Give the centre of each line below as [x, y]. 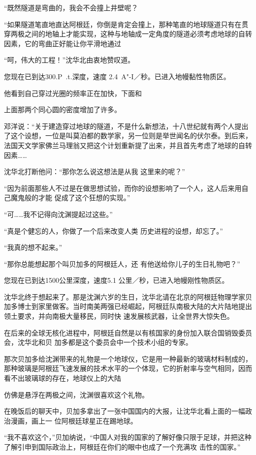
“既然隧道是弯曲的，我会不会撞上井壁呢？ [71, 7]
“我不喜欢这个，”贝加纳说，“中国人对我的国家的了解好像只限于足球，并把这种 [128, 437]
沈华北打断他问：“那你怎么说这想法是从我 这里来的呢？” [95, 171]
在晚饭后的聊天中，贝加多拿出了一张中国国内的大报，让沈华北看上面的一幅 [125, 411]
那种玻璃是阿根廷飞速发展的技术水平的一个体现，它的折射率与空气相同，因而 [128, 368]
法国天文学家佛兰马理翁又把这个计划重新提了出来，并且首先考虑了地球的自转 [128, 145]
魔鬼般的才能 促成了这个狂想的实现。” [70, 197]
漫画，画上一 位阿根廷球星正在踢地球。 [74, 420]
